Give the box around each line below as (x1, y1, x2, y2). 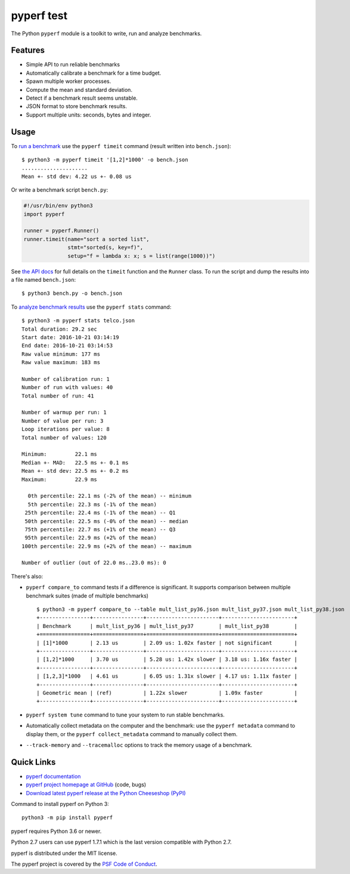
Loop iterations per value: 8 (21, 426, 110, 433)
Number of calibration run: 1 (21, 376, 110, 382)
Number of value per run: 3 (21, 417, 104, 424)
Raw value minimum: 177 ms (21, 350, 101, 358)
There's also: (11, 573, 44, 580)
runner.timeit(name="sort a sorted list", (23, 236, 150, 242)
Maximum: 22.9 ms (21, 476, 98, 483)
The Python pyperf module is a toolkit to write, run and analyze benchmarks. (11, 30, 202, 37)
